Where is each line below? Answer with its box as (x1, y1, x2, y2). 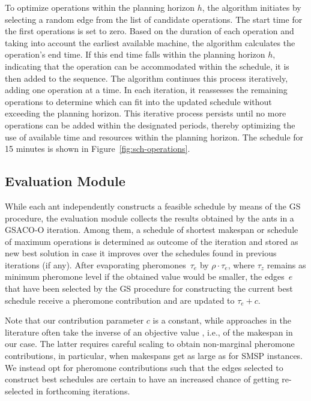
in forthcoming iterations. (36, 384, 130, 397)
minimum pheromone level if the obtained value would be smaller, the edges (5, 270, 285, 283)
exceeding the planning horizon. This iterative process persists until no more (5, 107, 286, 119)
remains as (267, 258, 306, 271)
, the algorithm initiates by (202, 1, 301, 13)
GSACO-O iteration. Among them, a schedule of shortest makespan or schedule (5, 223, 298, 236)
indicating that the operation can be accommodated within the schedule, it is (5, 59, 289, 72)
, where (228, 258, 255, 271)
